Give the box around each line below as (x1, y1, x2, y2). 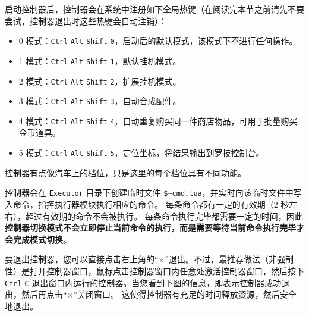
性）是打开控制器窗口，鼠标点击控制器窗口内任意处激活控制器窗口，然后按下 (5, 264, 304, 277)
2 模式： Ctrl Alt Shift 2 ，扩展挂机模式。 (18, 74, 181, 87)
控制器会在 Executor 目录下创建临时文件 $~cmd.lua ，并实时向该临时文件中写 (5, 186, 302, 199)
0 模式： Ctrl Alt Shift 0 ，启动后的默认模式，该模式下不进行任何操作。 (18, 35, 298, 47)
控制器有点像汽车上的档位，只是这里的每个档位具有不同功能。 (5, 166, 246, 179)
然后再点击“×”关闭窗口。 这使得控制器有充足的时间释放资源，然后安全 (21, 288, 297, 301)
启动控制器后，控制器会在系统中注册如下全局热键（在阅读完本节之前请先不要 (5, 3, 304, 15)
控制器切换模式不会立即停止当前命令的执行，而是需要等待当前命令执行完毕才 (5, 221, 304, 234)
